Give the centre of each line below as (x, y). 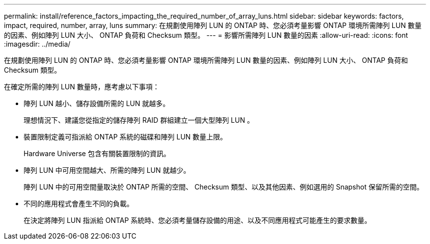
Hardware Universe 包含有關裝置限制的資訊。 (97, 153)
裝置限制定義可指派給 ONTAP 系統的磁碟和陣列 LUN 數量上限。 (125, 137)
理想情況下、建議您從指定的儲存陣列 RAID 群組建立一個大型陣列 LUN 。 (139, 120)
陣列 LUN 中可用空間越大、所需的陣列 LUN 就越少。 (107, 170)
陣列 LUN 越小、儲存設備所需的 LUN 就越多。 (97, 103)
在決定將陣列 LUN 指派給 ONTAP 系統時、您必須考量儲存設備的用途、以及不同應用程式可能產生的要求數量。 (198, 220)
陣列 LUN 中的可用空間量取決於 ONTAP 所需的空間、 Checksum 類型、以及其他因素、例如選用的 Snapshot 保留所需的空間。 (224, 187)
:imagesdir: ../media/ (37, 44)
